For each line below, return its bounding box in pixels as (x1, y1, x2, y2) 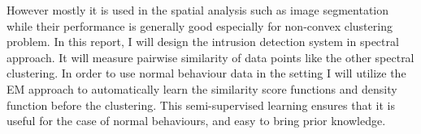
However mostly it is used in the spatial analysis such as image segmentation (7, 2, 389, 18)
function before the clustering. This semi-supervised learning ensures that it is (7, 96, 395, 113)
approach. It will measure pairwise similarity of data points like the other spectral (7, 48, 414, 65)
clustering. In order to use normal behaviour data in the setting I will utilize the (7, 65, 406, 82)
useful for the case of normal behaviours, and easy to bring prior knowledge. (7, 112, 386, 129)
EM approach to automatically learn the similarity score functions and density (7, 80, 397, 97)
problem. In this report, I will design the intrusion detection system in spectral (7, 33, 399, 50)
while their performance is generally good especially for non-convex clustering (7, 17, 393, 34)
